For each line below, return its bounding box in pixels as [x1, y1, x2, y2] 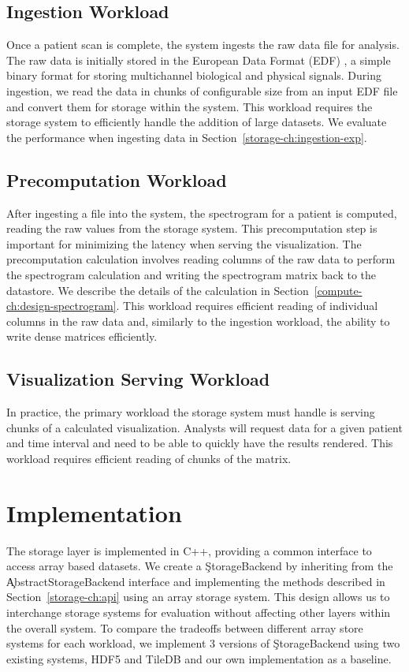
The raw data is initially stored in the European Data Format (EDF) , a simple [6, 51, 391, 68]
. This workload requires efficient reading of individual [116, 297, 378, 314]
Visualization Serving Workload [6, 367, 270, 391]
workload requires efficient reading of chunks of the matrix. [6, 450, 292, 466]
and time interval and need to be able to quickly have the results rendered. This [6, 435, 393, 451]
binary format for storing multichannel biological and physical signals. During [6, 67, 381, 84]
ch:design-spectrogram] [6, 297, 117, 314]
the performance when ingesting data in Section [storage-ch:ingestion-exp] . [6, 129, 367, 145]
